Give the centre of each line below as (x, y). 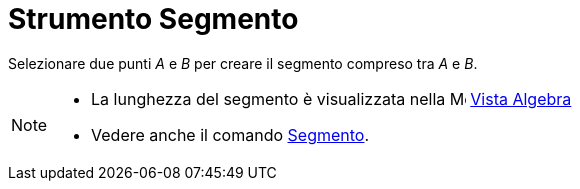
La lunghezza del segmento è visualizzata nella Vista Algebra (331, 98)
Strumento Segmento (153, 19)
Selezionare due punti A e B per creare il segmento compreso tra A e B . (243, 63)
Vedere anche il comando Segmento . (230, 134)
